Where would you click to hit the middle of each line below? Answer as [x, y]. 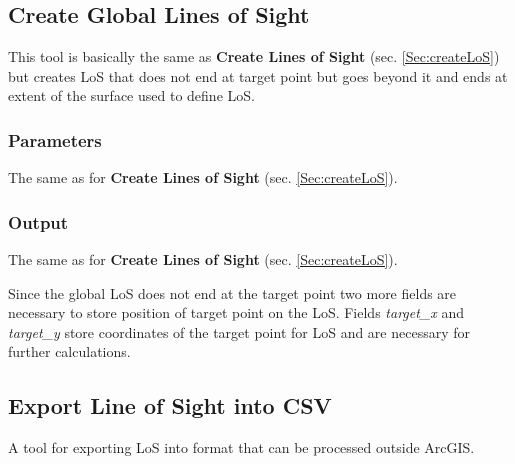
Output [38, 221]
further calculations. [69, 351]
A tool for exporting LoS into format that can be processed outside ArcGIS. [241, 447]
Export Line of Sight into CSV [170, 405]
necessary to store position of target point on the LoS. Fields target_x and [236, 312]
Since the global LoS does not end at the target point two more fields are [232, 292]
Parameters [55, 139]
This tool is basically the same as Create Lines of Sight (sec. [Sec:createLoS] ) [254, 56]
